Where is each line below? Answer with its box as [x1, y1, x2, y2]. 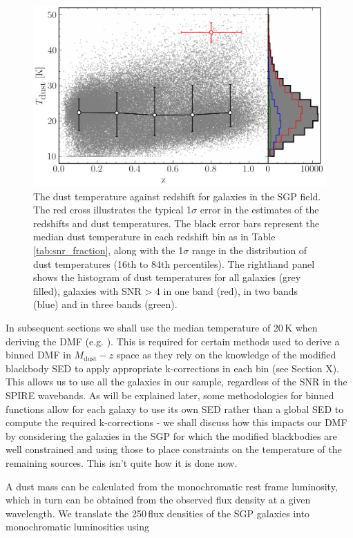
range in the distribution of [191, 243, 307, 258]
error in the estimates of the [200, 202, 319, 217]
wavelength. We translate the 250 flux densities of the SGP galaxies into [6, 506, 310, 520]
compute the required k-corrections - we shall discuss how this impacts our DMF [6, 415, 347, 430]
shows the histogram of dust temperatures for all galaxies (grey [33, 270, 301, 285]
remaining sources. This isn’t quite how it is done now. [6, 455, 238, 470]
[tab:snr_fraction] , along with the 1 [33, 243, 184, 258]
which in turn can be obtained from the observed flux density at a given [6, 492, 311, 507]
